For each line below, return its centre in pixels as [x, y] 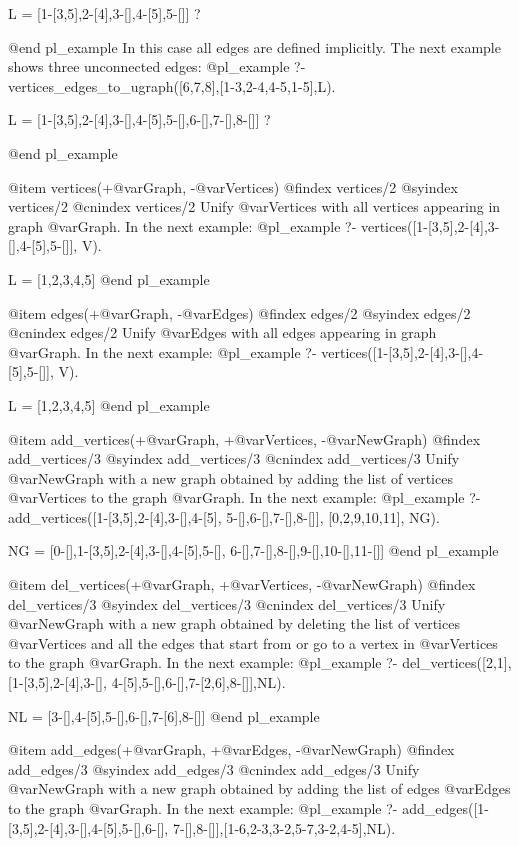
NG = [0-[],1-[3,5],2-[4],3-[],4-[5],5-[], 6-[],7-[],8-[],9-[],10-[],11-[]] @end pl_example [253, 550]
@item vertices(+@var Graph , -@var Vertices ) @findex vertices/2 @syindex [233, 186]
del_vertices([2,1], [457, 662]
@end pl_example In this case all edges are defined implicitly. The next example [254, 46]
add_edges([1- [445, 808]
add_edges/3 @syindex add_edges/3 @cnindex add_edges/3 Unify [214, 768]
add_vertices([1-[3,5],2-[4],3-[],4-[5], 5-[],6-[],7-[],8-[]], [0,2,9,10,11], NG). [224, 516]
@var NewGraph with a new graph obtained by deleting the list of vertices [234, 623]
